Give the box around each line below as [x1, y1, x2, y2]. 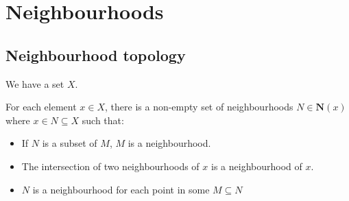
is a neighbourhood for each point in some [32, 182, 210, 196]
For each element [5, 99, 77, 114]
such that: [82, 113, 124, 127]
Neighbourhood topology [5, 44, 186, 65]
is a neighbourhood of [211, 158, 302, 173]
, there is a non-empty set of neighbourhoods [105, 99, 293, 114]
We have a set [5, 76, 64, 91]
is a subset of [42, 136, 97, 150]
